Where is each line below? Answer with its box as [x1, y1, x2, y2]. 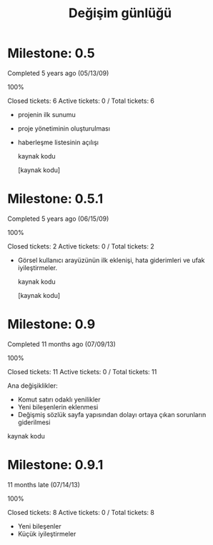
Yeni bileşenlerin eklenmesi [17, 402, 99, 411]
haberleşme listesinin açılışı [17, 138, 99, 146]
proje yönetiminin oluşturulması [17, 124, 111, 133]
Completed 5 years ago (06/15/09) [7, 214, 109, 223]
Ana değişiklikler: [7, 381, 59, 390]
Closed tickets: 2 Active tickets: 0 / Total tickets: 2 [7, 241, 155, 251]
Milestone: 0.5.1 [7, 191, 104, 207]
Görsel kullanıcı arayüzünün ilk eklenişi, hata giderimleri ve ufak [17, 256, 205, 264]
